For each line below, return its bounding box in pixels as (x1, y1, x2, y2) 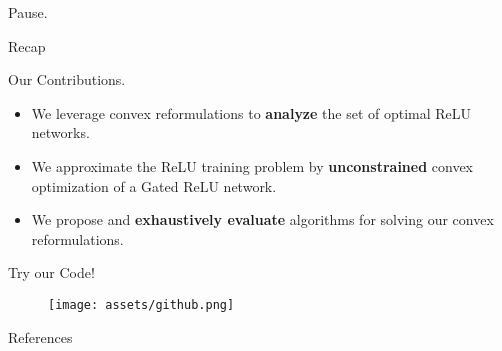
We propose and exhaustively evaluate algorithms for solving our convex (31, 209, 494, 230)
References (8, 326, 73, 347)
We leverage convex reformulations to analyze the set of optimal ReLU (31, 102, 472, 123)
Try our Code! (8, 262, 95, 283)
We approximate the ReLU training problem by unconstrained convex (31, 155, 474, 176)
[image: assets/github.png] (48, 297, 235, 312)
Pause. (8, 2, 48, 22)
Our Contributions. (8, 69, 126, 90)
